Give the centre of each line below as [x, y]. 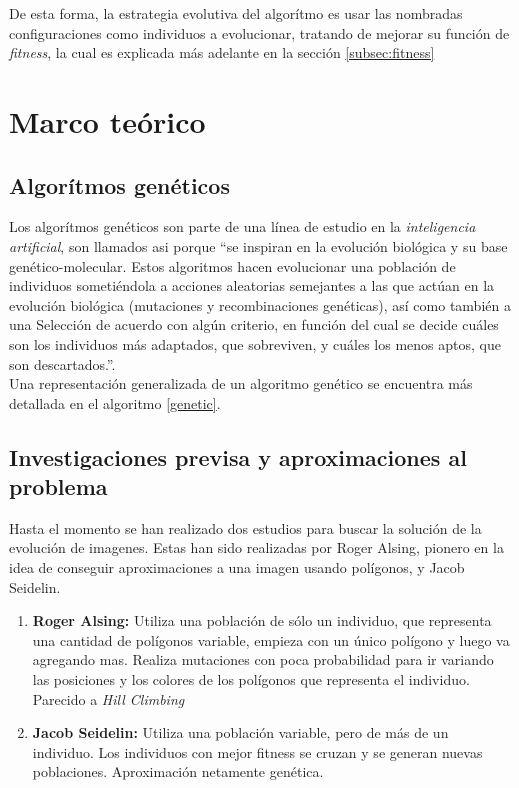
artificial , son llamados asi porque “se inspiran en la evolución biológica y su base [258, 245]
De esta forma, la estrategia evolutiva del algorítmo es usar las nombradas [236, 13]
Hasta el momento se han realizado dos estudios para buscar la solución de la [245, 527]
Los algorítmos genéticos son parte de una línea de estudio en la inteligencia [242, 226]
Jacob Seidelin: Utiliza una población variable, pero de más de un [240, 732]
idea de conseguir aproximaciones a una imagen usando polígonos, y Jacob [237, 567]
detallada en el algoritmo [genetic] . [115, 402]
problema [58, 486]
